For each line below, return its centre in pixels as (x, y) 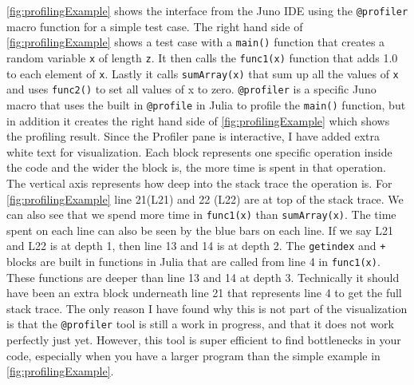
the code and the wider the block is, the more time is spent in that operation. (196, 167)
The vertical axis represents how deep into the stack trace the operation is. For (199, 183)
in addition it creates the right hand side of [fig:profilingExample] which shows (198, 120)
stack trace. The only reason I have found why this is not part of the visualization (207, 308)
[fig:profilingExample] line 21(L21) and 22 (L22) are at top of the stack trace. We (205, 198)
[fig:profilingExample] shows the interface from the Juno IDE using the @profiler (207, 10)
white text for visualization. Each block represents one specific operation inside (199, 151)
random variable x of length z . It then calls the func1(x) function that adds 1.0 (202, 57)
